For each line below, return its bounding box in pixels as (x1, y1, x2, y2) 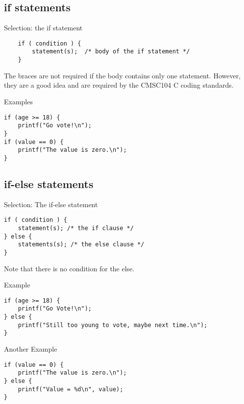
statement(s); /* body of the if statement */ (32, 48, 190, 55)
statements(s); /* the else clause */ (18, 241, 145, 248)
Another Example (4, 344, 57, 354)
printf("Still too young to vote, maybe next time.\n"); (18, 321, 208, 329)
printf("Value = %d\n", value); (18, 385, 123, 393)
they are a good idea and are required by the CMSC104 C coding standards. (4, 80, 234, 90)
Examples (4, 96, 33, 106)
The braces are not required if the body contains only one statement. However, (4, 70, 241, 80)
